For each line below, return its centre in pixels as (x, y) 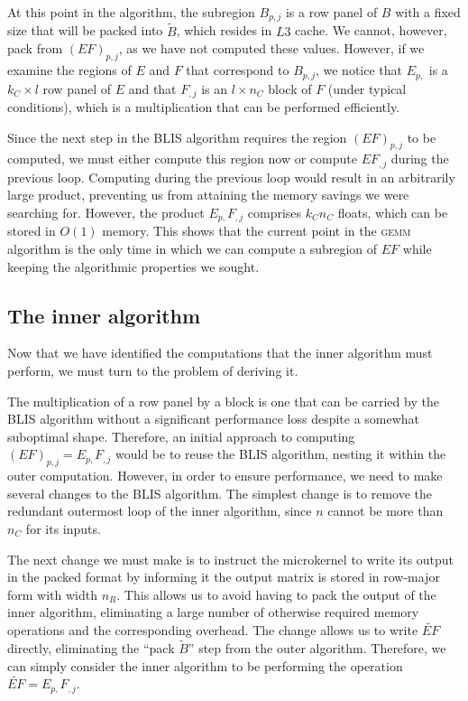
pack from (35, 48)
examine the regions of (69, 70)
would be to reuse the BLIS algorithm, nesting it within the (280, 454)
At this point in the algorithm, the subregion (131, 12)
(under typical (367, 88)
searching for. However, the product (106, 212)
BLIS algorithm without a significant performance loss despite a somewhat (214, 419)
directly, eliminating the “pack (91, 647)
